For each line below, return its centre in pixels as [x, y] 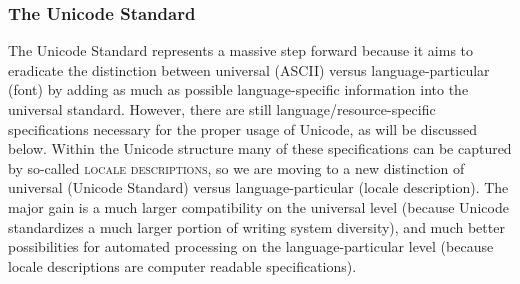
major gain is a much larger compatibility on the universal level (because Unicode [258, 206]
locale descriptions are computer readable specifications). [182, 265]
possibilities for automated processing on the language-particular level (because [251, 246]
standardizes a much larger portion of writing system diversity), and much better [256, 226]
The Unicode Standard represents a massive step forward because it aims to [241, 50]
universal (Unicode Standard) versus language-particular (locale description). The [258, 187]
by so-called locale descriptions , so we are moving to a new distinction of [236, 167]
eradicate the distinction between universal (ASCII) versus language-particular [249, 69]
